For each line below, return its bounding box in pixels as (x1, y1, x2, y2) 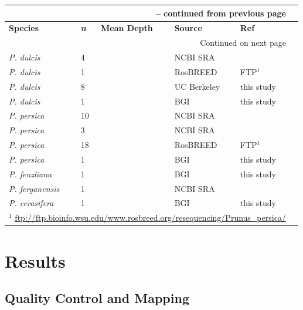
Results (5, 248, 66, 272)
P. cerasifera (9, 197, 54, 209)
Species (9, 22, 39, 34)
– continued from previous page (155, 6, 286, 19)
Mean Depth (100, 22, 153, 34)
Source (174, 22, 202, 34)
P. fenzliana (9, 167, 52, 180)
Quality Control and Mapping (5, 289, 189, 307)
